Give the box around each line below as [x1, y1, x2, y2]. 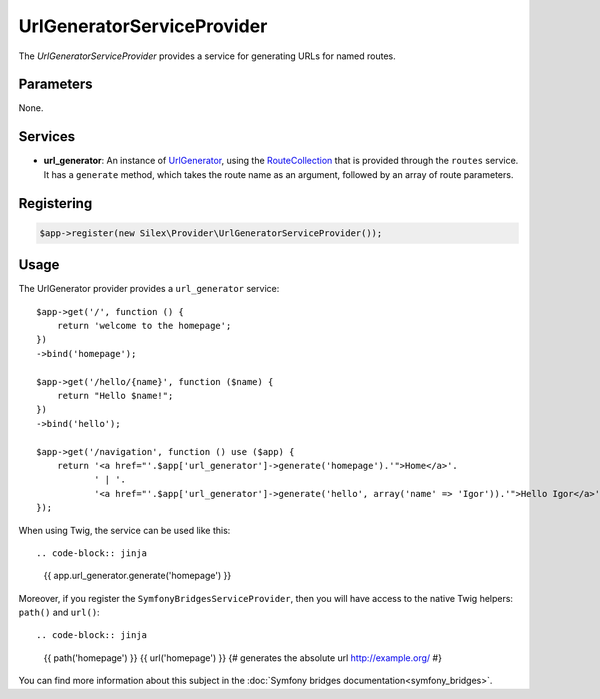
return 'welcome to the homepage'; [56, 320, 232, 332]
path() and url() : [18, 606, 100, 619]
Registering [18, 195, 93, 212]
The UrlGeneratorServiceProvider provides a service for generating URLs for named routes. [18, 50, 396, 62]
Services [18, 128, 76, 145]
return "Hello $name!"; [56, 390, 174, 401]
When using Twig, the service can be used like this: [18, 524, 231, 536]
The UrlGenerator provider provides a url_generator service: [18, 283, 280, 295]
